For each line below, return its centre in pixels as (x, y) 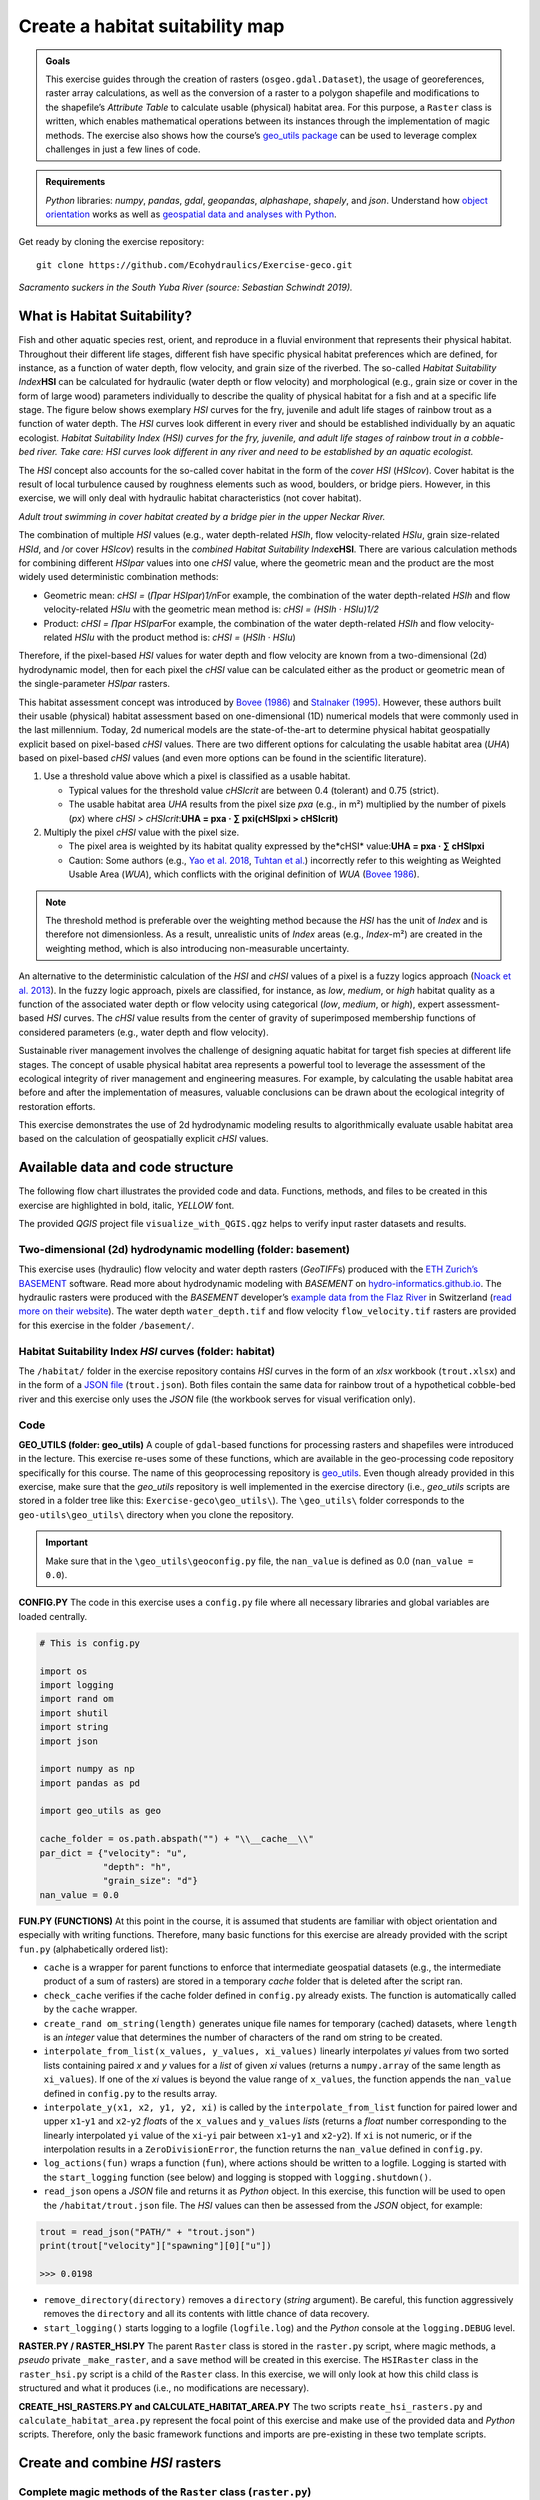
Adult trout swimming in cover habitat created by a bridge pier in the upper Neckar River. (202, 516)
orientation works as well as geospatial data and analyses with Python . (191, 214)
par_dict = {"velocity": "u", (113, 1853)
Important (67, 1542)
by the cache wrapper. (90, 2009)
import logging (76, 1684)
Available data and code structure (126, 1167)
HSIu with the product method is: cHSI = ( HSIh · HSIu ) (185, 637)
